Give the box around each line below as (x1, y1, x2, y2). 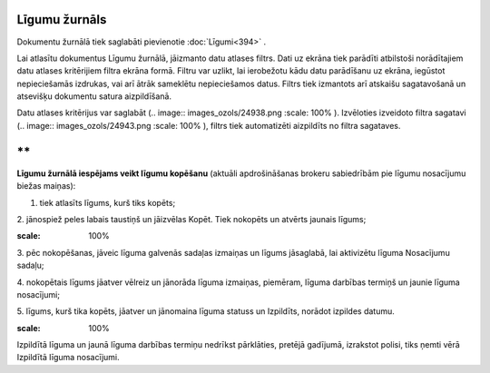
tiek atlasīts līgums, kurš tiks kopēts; (39, 197, 176, 208)
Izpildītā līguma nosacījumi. (16, 352, 120, 363)
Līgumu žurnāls (16, 12, 107, 27)
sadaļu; (16, 260, 44, 271)
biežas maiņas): (16, 181, 76, 191)
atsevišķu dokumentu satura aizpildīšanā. (16, 91, 172, 102)
